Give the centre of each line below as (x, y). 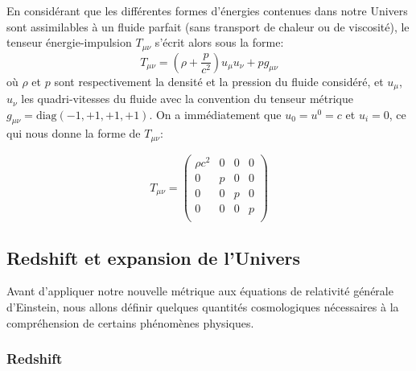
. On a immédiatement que (215, 114)
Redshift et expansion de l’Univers (153, 257)
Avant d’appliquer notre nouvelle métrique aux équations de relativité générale (200, 291)
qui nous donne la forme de (74, 133)
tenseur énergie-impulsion (69, 42)
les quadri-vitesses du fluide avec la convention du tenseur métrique (187, 99)
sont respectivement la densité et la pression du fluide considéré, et (219, 81)
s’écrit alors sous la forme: (219, 42)
